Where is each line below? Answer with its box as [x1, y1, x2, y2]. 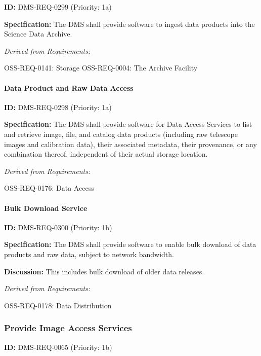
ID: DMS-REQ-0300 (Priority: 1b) [4, 222, 112, 232]
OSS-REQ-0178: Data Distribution [4, 300, 112, 310]
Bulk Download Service [4, 202, 88, 213]
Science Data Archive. [4, 28, 72, 39]
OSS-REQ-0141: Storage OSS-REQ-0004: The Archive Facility [4, 62, 198, 73]
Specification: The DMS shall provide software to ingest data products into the [4, 18, 255, 29]
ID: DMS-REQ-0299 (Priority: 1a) [4, 2, 112, 12]
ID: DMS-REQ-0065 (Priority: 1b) [4, 341, 112, 352]
